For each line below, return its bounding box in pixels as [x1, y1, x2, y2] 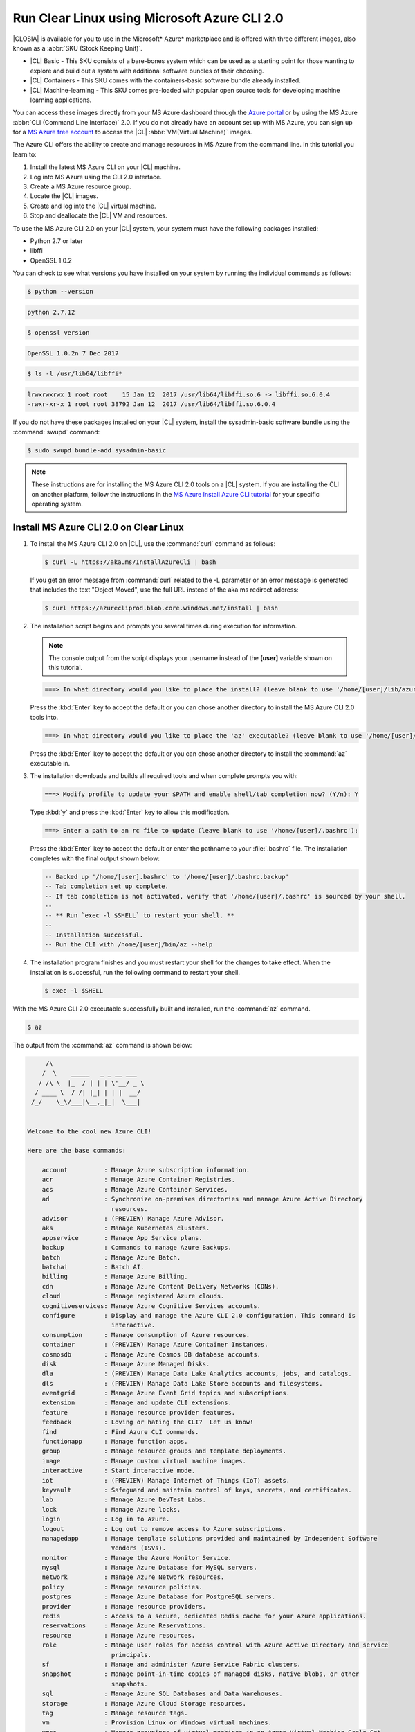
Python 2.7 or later [30, 236, 83, 245]
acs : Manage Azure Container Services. [41, 1185, 228, 1193]
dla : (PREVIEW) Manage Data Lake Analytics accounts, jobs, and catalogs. [41, 1370, 352, 1378]
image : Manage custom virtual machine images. [41, 1457, 247, 1465]
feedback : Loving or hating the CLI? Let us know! [41, 1418, 254, 1426]
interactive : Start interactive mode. [41, 1467, 196, 1475]
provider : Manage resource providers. [41, 1602, 207, 1610]
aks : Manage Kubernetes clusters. [41, 1224, 210, 1232]
